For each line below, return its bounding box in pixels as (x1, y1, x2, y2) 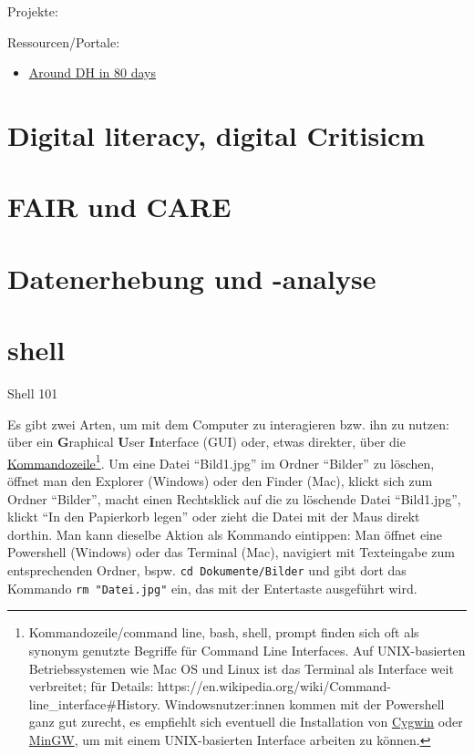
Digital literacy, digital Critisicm (7, 116, 426, 153)
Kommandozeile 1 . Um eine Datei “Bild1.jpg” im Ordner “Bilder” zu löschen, (7, 450, 435, 472)
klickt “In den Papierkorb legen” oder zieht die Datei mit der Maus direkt (7, 507, 420, 526)
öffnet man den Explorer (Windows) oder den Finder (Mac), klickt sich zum (7, 471, 433, 491)
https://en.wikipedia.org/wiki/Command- (157, 677, 392, 696)
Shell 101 (7, 384, 58, 403)
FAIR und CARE (7, 188, 232, 225)
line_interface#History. (28, 694, 160, 713)
